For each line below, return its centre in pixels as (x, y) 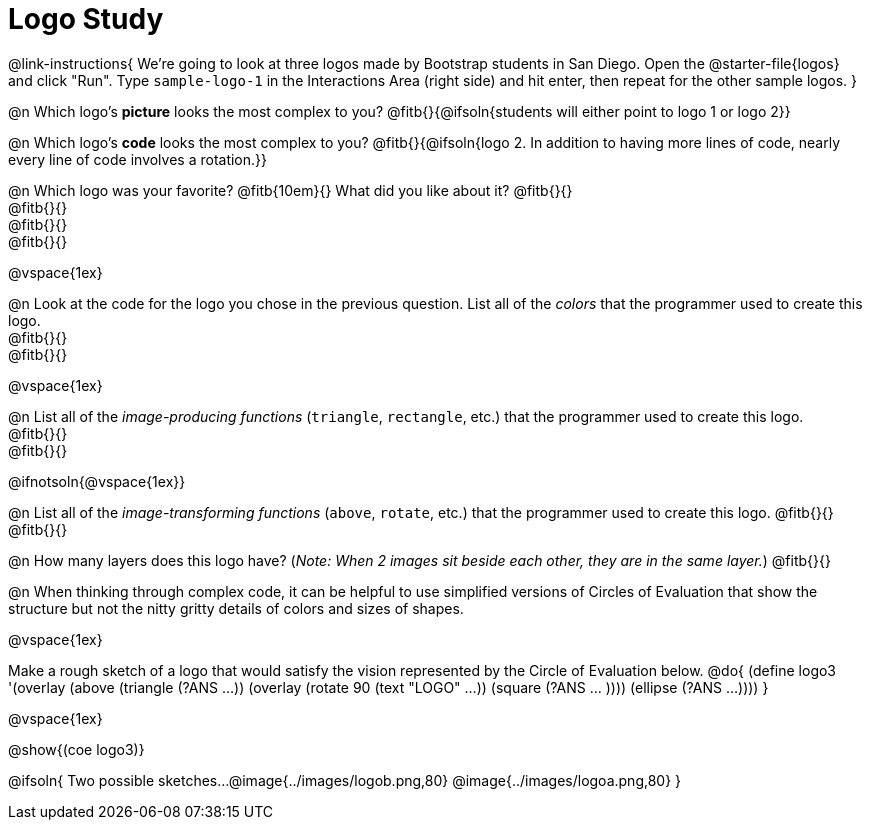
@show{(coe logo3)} (76, 749)
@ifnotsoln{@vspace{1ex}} (97, 481)
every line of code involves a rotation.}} (138, 159)
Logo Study (86, 19)
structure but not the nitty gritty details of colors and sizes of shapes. (236, 608)
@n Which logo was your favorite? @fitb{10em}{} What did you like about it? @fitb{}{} (290, 190)
